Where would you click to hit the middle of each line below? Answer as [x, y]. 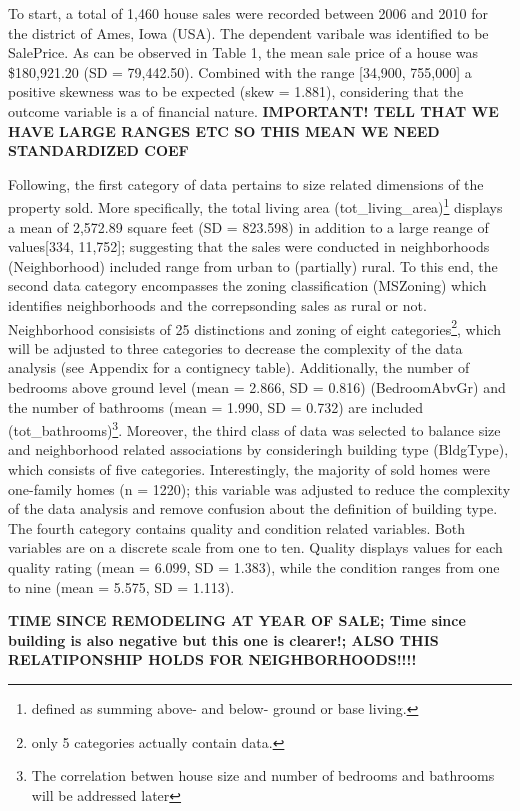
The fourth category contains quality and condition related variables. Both [237, 527]
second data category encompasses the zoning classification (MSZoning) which [247, 285]
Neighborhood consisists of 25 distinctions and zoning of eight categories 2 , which [254, 327]
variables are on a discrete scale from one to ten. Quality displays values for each [255, 547]
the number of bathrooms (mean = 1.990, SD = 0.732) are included [215, 406]
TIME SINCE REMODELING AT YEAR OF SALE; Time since [237, 620]
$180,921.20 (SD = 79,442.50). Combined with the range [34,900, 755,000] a [240, 71]
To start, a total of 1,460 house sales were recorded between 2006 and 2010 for [248, 13]
